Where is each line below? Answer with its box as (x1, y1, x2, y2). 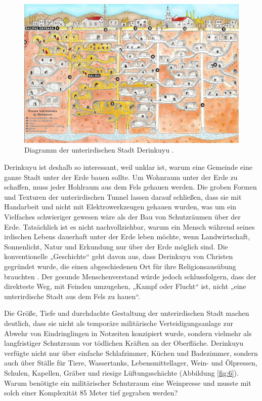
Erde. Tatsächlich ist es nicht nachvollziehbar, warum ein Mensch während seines (4, 221, 255, 232)
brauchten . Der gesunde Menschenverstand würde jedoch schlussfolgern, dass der (4, 271, 256, 281)
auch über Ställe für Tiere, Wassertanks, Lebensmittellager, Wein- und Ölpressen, (4, 357, 257, 368)
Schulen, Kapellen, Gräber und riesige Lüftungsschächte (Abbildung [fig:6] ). (4, 367, 239, 378)
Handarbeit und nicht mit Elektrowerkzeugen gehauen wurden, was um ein (4, 201, 236, 212)
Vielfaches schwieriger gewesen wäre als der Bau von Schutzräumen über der (4, 211, 241, 222)
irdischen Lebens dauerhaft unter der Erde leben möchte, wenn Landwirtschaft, (4, 231, 250, 242)
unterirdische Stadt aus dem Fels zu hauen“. (4, 290, 140, 301)
